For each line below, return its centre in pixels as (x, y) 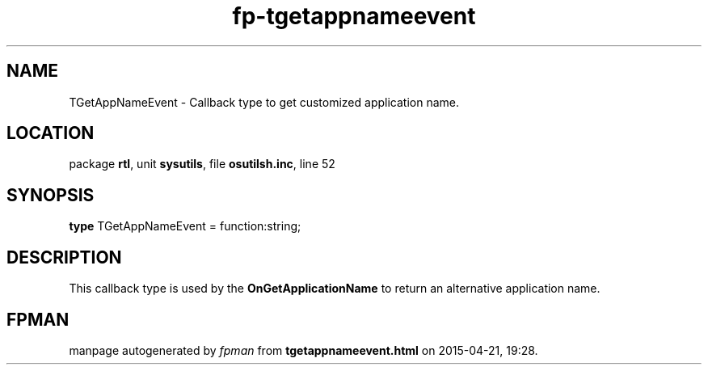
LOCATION (51, 133)
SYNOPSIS (51, 195)
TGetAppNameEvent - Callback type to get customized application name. (264, 102)
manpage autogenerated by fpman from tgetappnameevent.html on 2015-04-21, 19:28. (303, 350)
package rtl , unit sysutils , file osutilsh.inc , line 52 (202, 164)
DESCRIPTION (64, 257)
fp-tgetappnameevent (354, 16)
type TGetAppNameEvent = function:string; (185, 226)
